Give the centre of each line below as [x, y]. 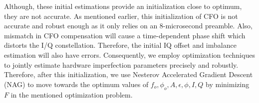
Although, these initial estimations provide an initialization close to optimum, [123, 6]
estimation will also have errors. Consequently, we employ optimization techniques [129, 54]
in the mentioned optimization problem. [72, 94]
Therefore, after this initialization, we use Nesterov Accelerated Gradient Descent [129, 74]
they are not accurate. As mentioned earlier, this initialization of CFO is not [121, 16]
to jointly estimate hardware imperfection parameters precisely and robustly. [121, 64]
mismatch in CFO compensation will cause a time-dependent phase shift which [125, 35]
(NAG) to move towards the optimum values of [76, 84]
